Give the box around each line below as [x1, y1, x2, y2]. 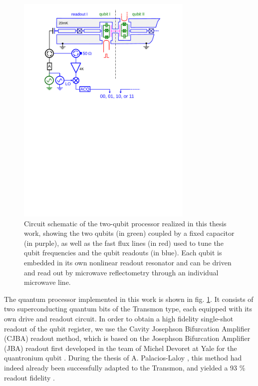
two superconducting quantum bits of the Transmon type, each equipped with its [4, 303, 253, 314]
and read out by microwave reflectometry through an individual [24, 267, 219, 277]
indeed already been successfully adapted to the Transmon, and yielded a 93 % [4, 362, 246, 372]
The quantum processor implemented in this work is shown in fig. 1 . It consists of [4, 293, 254, 304]
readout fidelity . [4, 372, 55, 382]
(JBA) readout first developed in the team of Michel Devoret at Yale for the [4, 342, 237, 353]
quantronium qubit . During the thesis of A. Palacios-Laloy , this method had [4, 352, 242, 363]
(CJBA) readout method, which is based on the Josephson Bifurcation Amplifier [4, 333, 251, 343]
